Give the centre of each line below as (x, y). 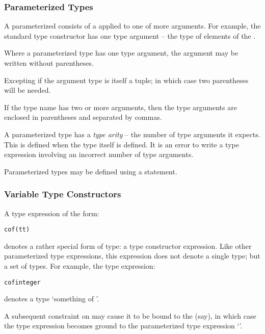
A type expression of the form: (52, 213)
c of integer (22, 282)
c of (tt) (17, 230)
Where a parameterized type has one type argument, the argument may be (121, 53)
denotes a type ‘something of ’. (52, 299)
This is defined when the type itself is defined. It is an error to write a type (122, 144)
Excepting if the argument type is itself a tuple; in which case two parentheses (126, 80)
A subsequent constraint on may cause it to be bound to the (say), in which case (130, 315)
